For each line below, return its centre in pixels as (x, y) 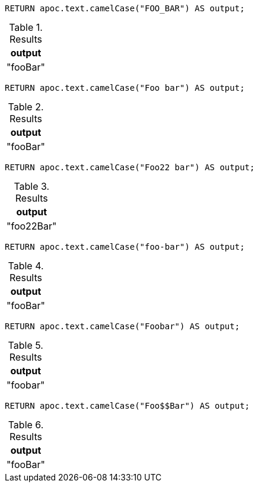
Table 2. (26, 107)
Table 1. (26, 27)
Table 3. (32, 186)
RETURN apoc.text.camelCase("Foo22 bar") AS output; (130, 167)
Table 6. (26, 425)
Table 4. (26, 266)
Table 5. (26, 345)
